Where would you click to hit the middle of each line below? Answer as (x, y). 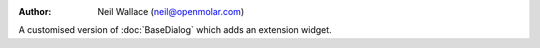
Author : (35, 11)
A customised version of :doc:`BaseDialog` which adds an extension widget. (175, 30)
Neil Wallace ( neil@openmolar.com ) (171, 11)
